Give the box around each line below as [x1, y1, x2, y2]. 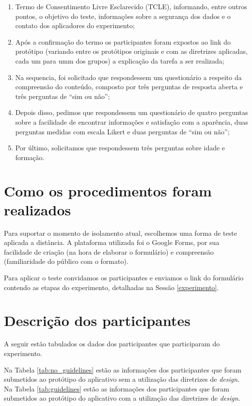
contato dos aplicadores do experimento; [15, 20, 135, 31]
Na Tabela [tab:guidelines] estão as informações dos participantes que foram [4, 383, 229, 393]
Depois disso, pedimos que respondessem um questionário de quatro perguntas [15, 107, 248, 117]
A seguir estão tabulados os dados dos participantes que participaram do [4, 339, 220, 349]
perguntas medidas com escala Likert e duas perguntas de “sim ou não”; [15, 126, 230, 136]
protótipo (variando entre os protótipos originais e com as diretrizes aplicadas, [15, 46, 248, 56]
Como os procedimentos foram [4, 180, 212, 200]
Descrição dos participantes [4, 310, 190, 330]
